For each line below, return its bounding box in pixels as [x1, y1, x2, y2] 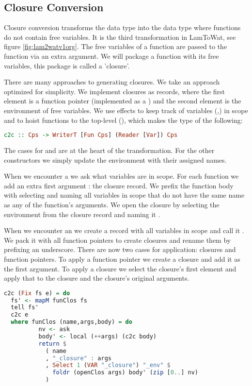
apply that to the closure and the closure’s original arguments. [4, 273, 189, 283]
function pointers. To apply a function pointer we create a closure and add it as [4, 253, 240, 264]
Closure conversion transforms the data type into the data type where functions [4, 22, 241, 33]
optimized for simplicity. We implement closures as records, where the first [4, 86, 225, 96]
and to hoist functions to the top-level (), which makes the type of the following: [4, 115, 243, 125]
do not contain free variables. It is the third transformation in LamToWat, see [4, 32, 236, 42]
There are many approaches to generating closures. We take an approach [4, 77, 220, 87]
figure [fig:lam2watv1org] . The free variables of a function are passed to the [4, 41, 227, 51]
